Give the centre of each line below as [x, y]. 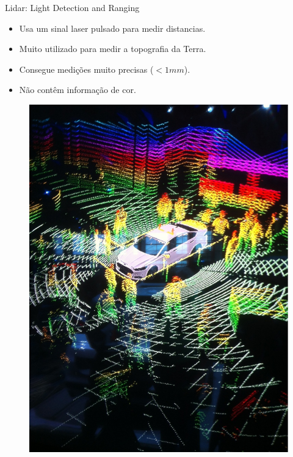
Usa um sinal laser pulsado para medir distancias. [112, 28]
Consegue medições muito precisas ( [86, 69]
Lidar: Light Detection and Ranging [72, 7]
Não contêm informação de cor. [78, 90]
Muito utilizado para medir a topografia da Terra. [113, 49]
